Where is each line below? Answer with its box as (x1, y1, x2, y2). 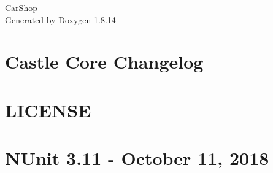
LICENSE (5, 97, 91, 122)
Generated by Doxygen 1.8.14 (5, 13, 116, 26)
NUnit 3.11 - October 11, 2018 (5, 145, 269, 171)
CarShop (5, 1, 37, 13)
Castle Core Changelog (5, 49, 204, 74)
